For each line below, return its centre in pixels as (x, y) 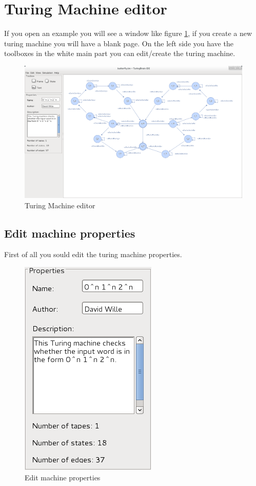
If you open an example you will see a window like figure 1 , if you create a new (128, 33)
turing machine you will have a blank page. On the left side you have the (119, 43)
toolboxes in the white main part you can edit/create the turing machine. (120, 53)
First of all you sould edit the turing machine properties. (93, 254)
